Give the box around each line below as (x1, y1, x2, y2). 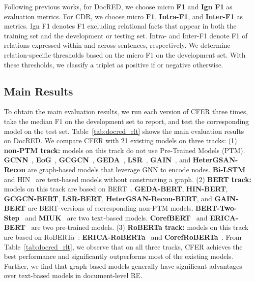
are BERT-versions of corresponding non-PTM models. (28, 203, 194, 213)
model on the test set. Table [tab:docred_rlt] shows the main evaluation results (4, 125, 244, 136)
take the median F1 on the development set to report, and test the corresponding (4, 116, 249, 126)
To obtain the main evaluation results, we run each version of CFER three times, (4, 106, 248, 117)
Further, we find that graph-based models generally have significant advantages (4, 260, 242, 271)
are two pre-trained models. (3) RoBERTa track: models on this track (31, 222, 249, 232)
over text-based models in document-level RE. (4, 270, 142, 281)
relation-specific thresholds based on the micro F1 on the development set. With (4, 49, 246, 60)
